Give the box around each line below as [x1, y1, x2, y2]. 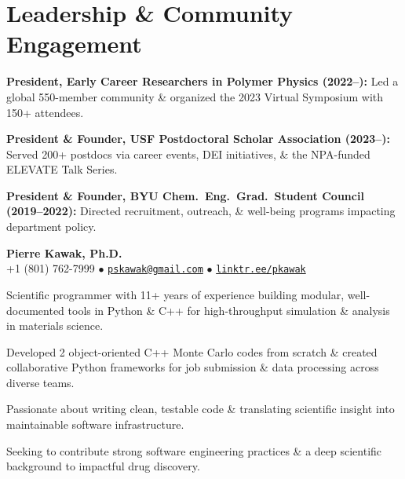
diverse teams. [6, 374, 75, 390]
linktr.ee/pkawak [216, 264, 306, 276]
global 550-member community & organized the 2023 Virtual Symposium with [6, 88, 384, 104]
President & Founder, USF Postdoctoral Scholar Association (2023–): [6, 130, 391, 147]
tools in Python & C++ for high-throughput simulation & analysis [67, 302, 390, 318]
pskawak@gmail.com [108, 264, 203, 276]
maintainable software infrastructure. [6, 416, 184, 433]
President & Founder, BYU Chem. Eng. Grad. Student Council [6, 187, 364, 203]
